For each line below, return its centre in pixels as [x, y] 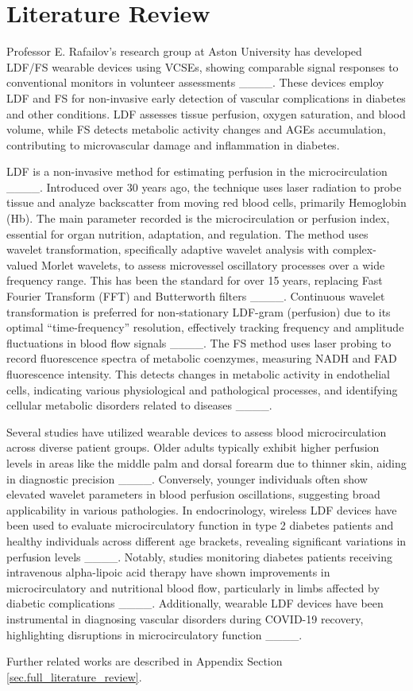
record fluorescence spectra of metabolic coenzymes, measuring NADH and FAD [202, 358]
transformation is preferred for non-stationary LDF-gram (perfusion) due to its [199, 311]
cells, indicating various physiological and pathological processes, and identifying [202, 389]
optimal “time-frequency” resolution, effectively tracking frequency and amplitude [205, 327]
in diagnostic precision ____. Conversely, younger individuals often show [187, 478]
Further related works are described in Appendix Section [145, 661]
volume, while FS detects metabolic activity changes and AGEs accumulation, [196, 129]
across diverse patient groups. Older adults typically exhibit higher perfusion [193, 447]
